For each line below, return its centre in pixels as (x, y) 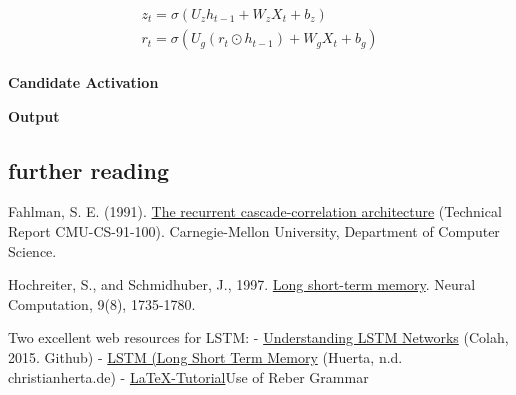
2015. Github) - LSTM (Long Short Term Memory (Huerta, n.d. (205, 357)
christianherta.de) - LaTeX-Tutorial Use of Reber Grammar (188, 376)
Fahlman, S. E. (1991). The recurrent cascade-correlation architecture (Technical (255, 211)
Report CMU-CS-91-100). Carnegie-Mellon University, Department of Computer (254, 231)
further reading (88, 169)
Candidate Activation (83, 82)
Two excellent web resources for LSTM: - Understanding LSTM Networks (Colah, (258, 337)
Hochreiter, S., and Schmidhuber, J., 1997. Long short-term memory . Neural (242, 284)
